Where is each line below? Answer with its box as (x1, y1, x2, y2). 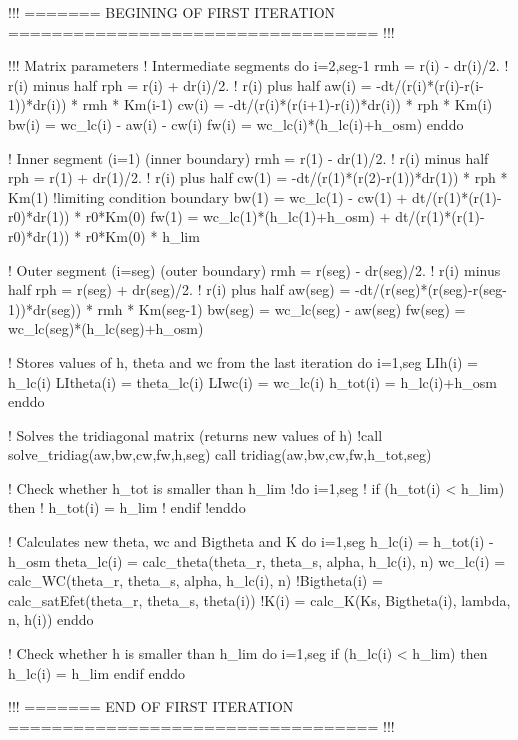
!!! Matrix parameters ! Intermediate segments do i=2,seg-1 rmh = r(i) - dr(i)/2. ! (8, 55, 509, 76)
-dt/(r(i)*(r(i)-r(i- (376, 74, 484, 95)
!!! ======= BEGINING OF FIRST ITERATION (8, 2, 336, 22)
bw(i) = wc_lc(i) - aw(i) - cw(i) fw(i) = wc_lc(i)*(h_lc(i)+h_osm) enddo (8, 113, 464, 134)
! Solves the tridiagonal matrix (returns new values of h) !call (8, 424, 383, 445)
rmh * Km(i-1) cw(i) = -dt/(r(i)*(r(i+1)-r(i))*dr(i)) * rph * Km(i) (82, 94, 493, 115)
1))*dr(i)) (8, 94, 67, 115)
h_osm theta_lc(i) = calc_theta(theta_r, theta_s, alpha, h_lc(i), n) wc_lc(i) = (8, 550, 506, 571)
